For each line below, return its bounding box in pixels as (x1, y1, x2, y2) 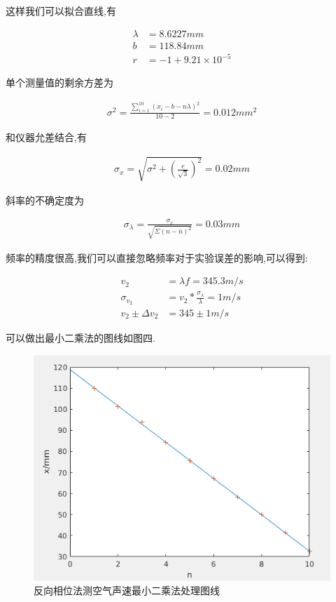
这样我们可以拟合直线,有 (6, 4, 116, 18)
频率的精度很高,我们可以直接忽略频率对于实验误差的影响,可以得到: (6, 250, 308, 265)
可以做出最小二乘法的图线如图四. (6, 330, 155, 345)
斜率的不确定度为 (6, 192, 84, 207)
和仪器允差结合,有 (6, 130, 87, 145)
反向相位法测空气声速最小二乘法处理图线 (34, 583, 220, 598)
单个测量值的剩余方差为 (6, 75, 113, 90)
